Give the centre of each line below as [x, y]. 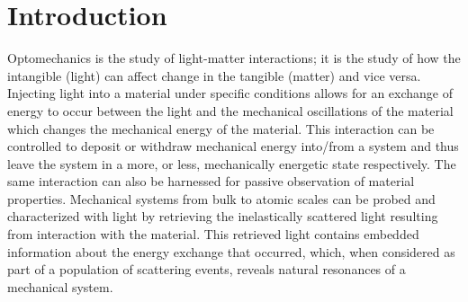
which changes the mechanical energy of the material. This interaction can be [221, 128]
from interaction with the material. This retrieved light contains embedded [213, 234]
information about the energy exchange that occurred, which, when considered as [231, 251]
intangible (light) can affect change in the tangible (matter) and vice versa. [214, 75]
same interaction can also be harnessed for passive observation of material [211, 181]
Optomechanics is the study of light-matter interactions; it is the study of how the [234, 58]
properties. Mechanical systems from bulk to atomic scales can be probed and [221, 198]
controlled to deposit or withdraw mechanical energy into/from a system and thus [233, 146]
